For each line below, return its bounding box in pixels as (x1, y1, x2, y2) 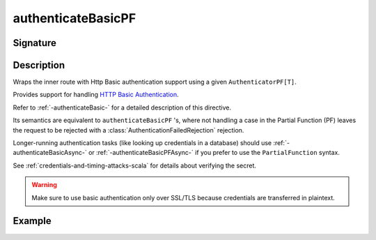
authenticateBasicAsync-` (13, 149, 87, 157)
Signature (13, 37, 57, 49)
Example (13, 215, 52, 227)
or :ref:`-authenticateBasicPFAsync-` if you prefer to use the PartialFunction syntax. (88, 149, 340, 157)
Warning (31, 181, 57, 189)
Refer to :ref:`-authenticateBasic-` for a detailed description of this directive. (13, 103, 231, 112)
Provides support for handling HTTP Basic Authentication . (13, 91, 179, 99)
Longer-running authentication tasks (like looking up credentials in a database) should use (13, 139, 272, 147)
